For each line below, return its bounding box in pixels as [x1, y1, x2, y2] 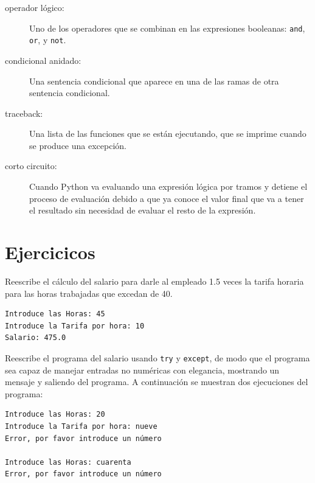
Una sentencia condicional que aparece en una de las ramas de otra [29, 74, 279, 87]
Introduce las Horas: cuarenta [5, 457, 131, 467]
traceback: [5, 106, 43, 119]
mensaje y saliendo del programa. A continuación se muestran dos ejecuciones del [5, 375, 308, 388]
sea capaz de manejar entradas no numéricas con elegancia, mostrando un [5, 363, 280, 376]
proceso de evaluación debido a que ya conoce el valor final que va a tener [29, 192, 304, 204]
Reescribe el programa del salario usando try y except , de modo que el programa [5, 351, 310, 364]
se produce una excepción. [29, 139, 126, 151]
